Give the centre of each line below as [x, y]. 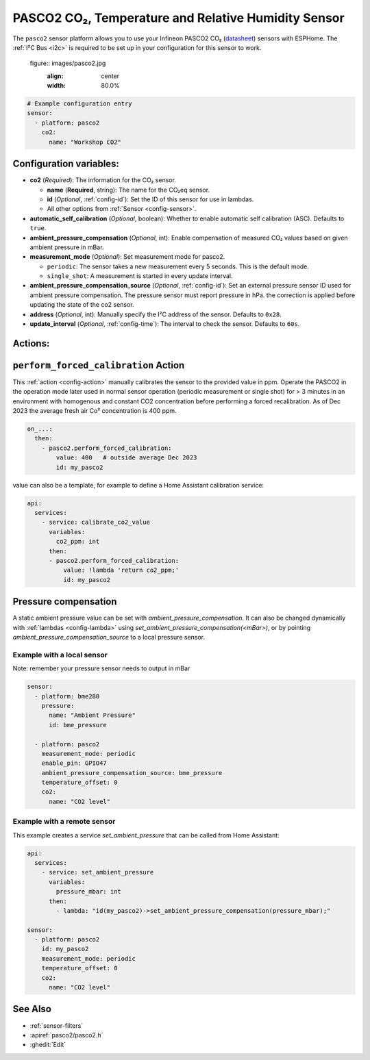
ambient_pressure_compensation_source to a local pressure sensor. [109, 638]
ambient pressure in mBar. [67, 247]
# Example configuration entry [80, 104]
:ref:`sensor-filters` [57, 1025]
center [110, 76]
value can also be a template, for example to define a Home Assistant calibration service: [138, 485]
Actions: [31, 343]
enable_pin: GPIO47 [74, 763]
